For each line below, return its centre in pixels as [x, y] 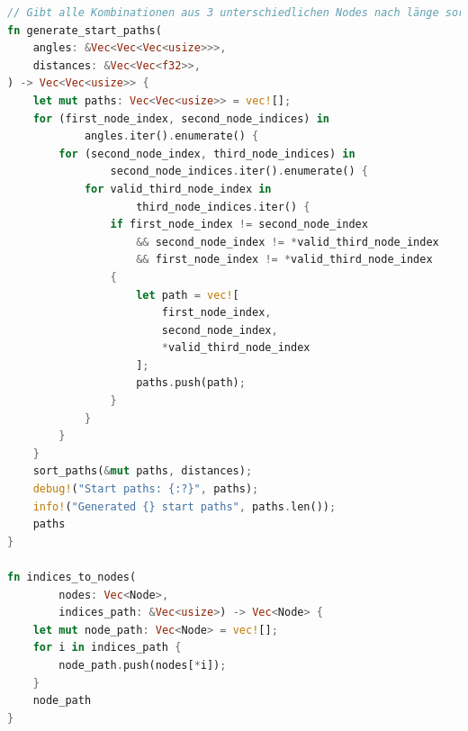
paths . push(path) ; [191, 383]
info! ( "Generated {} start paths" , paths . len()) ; [184, 506]
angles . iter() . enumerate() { [171, 136]
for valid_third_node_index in [178, 189]
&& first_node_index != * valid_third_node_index [284, 260]
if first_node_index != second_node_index [239, 225]
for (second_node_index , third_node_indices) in [207, 153]
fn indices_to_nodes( [72, 577]
